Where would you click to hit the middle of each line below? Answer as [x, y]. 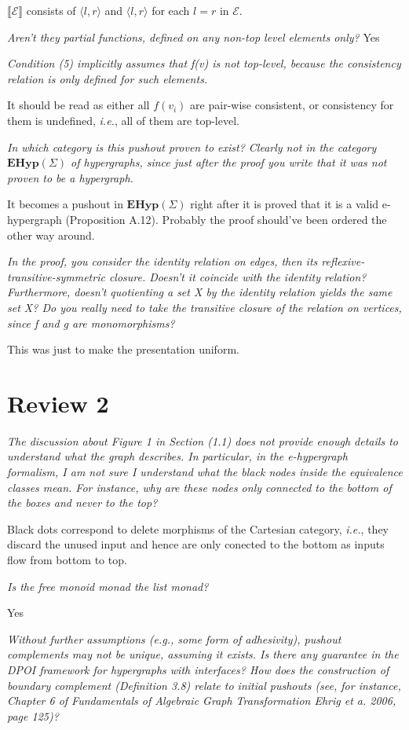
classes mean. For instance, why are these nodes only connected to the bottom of [199, 487]
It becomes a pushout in [65, 204]
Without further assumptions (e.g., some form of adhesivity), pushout [174, 638]
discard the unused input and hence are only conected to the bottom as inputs [196, 544]
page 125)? [33, 715]
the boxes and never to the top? [82, 503]
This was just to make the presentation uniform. [123, 349]
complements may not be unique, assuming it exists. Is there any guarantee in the [203, 654]
